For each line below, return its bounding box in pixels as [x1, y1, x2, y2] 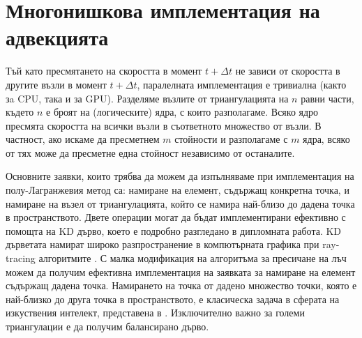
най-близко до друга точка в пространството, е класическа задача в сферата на [6, 291, 340, 306]
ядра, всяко [303, 132, 350, 146]
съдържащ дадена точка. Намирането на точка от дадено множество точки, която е [6, 278, 357, 293]
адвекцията [6, 23, 109, 52]
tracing [6, 251, 36, 266]
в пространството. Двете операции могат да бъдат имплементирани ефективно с [6, 210, 346, 224]
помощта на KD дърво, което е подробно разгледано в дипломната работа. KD [6, 223, 342, 238]
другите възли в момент [6, 77, 107, 91]
